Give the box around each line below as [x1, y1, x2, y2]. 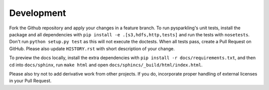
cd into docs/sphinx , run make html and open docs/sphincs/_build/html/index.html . [9, 62, 203, 68]
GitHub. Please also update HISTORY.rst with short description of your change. [9, 45, 175, 52]
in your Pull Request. [9, 78, 52, 84]
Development [9, 7, 66, 18]
